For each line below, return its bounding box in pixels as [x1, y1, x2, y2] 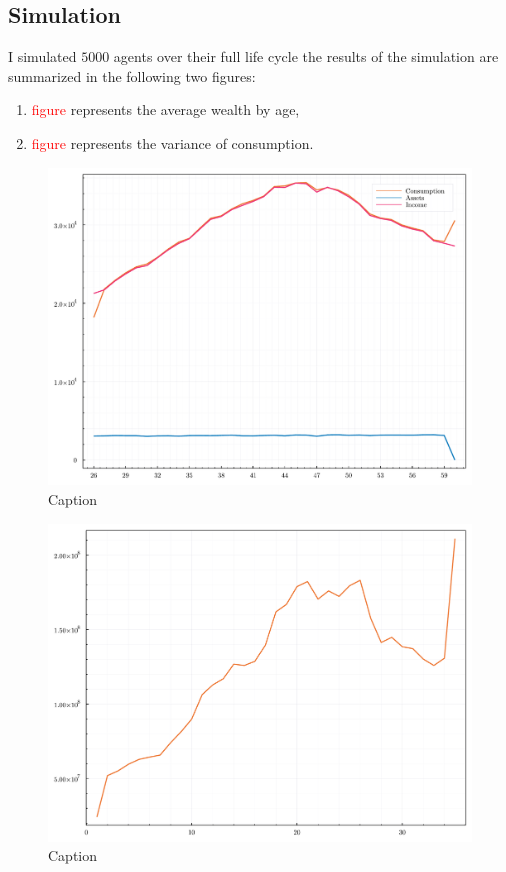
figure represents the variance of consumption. [31, 132, 314, 153]
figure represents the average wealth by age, [31, 99, 300, 120]
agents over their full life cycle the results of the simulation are [113, 46, 499, 67]
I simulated [8, 46, 77, 67]
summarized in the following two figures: [8, 65, 256, 86]
